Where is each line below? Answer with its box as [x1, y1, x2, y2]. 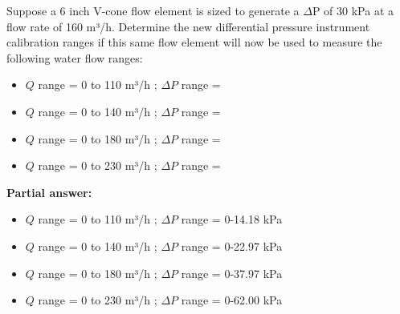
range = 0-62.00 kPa [181, 292, 283, 308]
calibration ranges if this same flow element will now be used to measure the [6, 34, 382, 50]
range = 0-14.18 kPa [181, 211, 283, 227]
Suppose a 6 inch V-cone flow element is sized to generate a [6, 2, 300, 18]
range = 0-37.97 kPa [181, 264, 283, 281]
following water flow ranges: [6, 49, 143, 66]
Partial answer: [6, 183, 92, 200]
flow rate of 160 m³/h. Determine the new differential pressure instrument [6, 18, 370, 34]
